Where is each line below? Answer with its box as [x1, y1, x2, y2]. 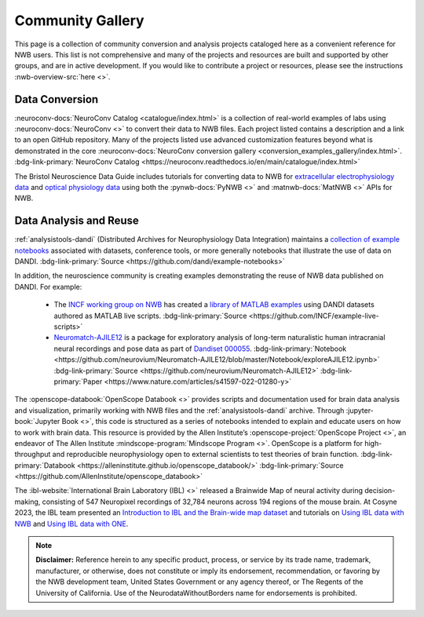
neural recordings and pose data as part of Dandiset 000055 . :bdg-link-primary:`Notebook [53, 344, 347, 353]
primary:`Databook [14, 460, 75, 470]
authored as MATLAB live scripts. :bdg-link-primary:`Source [53, 311, 247, 320]
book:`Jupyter [14, 417, 60, 426]
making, [14, 497, 41, 506]
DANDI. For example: [14, 282, 82, 291]
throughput [14, 450, 51, 459]
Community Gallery [14, 12, 144, 29]
